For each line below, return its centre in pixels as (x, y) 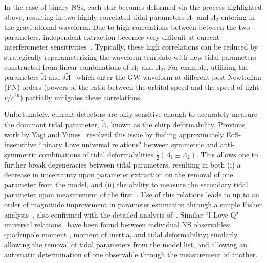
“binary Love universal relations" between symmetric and (128, 144)
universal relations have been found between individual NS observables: (118, 224)
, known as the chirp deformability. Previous (176, 124)
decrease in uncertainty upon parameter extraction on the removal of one (119, 174)
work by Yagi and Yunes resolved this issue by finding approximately (114, 134)
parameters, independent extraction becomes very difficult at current (112, 37)
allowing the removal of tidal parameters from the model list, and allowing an (126, 244)
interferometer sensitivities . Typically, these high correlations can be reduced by (131, 47)
